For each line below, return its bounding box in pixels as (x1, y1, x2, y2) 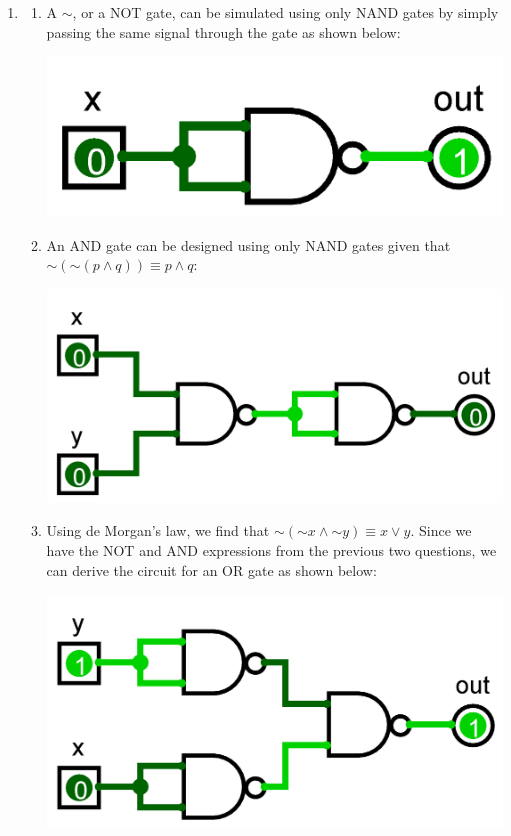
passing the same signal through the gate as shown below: (46, 21, 401, 42)
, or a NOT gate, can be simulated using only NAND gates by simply (72, 2, 499, 22)
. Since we (410, 520, 472, 541)
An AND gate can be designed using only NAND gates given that (46, 234, 451, 255)
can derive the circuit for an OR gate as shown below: (46, 559, 377, 580)
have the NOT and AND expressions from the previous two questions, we (46, 539, 497, 560)
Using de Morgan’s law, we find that (46, 520, 270, 541)
